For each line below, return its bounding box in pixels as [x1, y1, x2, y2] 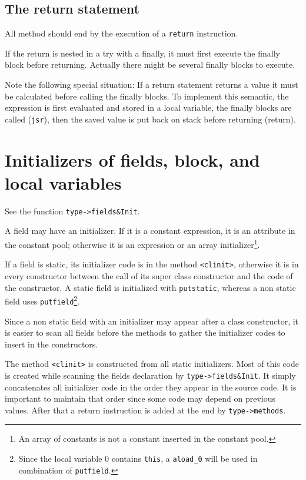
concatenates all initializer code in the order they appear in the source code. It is [5, 380, 297, 393]
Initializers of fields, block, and [5, 147, 260, 171]
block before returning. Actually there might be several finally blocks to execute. [5, 58, 295, 71]
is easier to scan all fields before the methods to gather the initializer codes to [5, 326, 285, 339]
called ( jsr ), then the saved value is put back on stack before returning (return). [5, 112, 296, 125]
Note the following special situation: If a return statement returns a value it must [5, 78, 298, 91]
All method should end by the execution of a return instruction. [5, 27, 238, 39]
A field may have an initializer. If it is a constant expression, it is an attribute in [5, 224, 295, 237]
